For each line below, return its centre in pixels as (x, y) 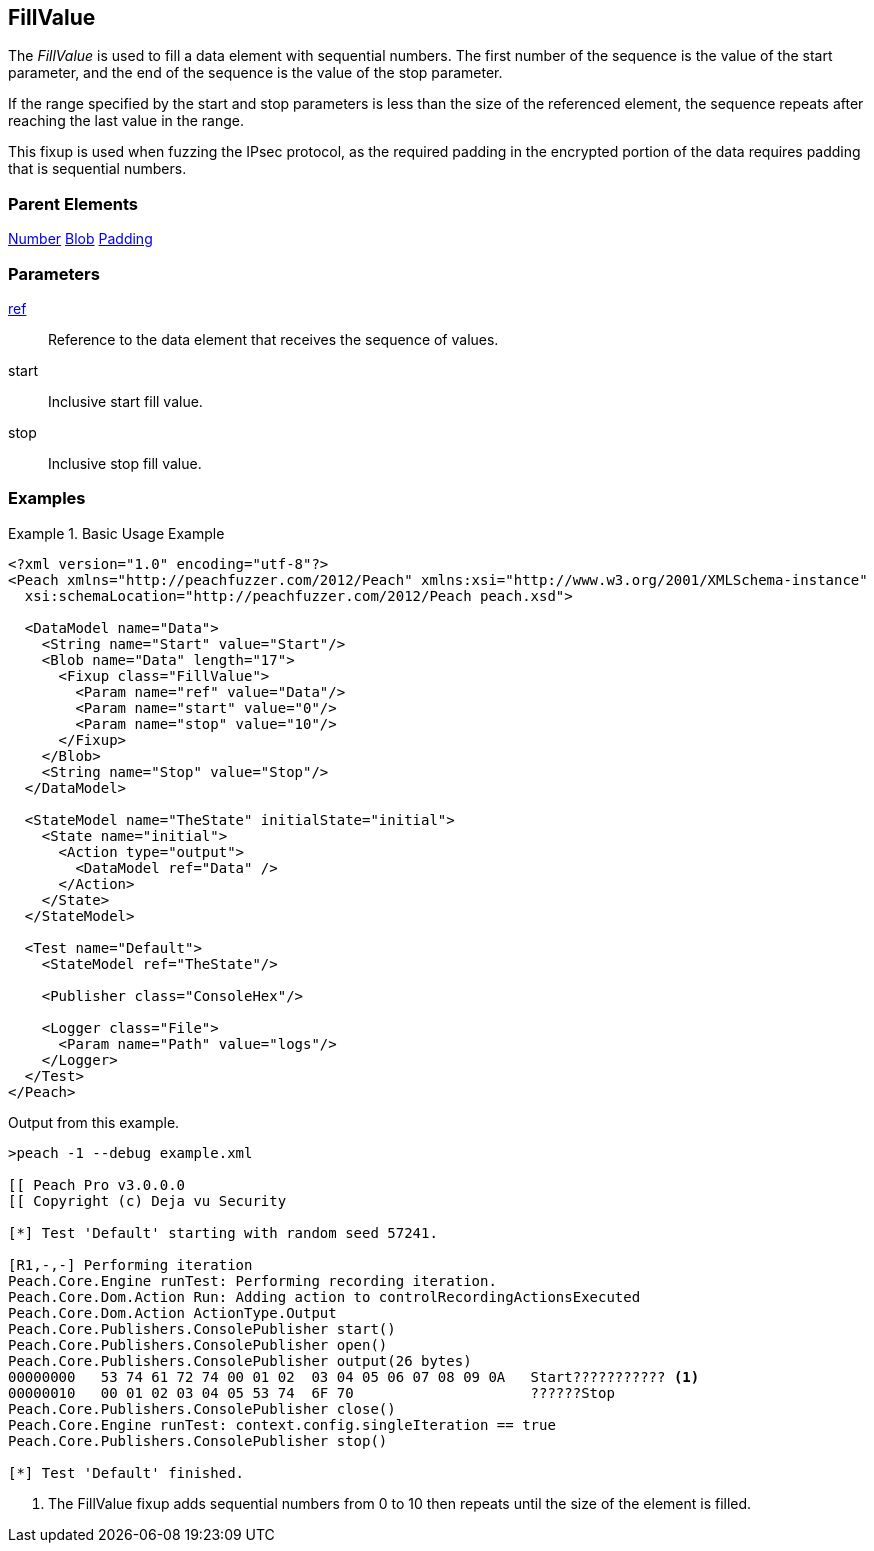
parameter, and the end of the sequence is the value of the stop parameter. (255, 73)
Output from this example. (94, 1122)
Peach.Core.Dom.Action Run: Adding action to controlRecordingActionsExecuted (324, 1296)
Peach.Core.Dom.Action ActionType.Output (172, 1312)
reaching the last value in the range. (126, 121)
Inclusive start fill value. (125, 401)
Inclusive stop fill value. (125, 463)
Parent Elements (73, 203)
